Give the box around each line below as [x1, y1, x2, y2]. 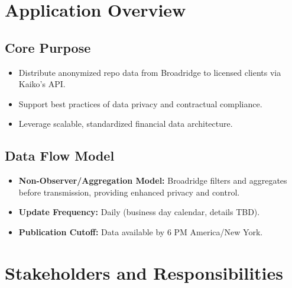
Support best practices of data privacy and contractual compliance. [18, 97, 262, 110]
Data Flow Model [5, 146, 115, 165]
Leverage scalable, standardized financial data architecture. [18, 117, 233, 130]
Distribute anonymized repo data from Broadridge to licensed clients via [18, 66, 281, 78]
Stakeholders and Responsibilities [5, 260, 284, 284]
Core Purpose [5, 38, 91, 56]
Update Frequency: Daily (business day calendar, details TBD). [18, 206, 260, 218]
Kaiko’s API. [18, 78, 66, 90]
